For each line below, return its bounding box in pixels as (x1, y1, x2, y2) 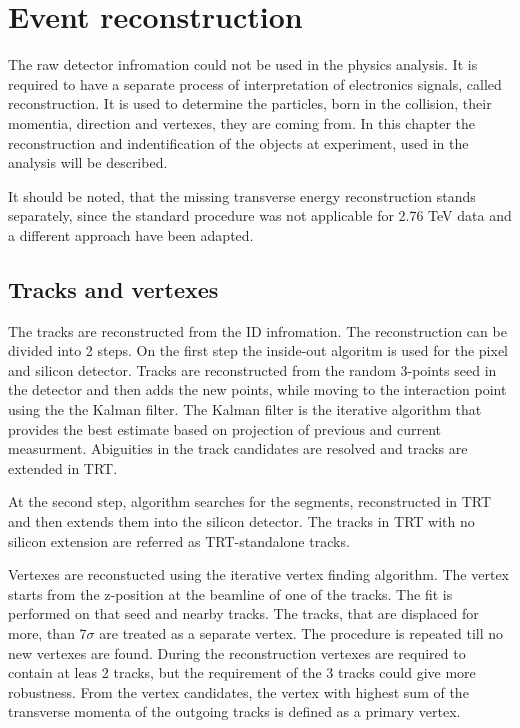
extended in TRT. (8, 457, 118, 478)
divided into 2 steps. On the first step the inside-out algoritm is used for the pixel (8, 340, 508, 361)
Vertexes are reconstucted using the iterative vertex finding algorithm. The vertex (8, 564, 509, 585)
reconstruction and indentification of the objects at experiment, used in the (8, 132, 469, 153)
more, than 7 (8, 622, 87, 643)
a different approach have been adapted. (8, 224, 254, 245)
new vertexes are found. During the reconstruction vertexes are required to (8, 642, 466, 663)
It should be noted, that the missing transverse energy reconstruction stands (8, 185, 476, 206)
